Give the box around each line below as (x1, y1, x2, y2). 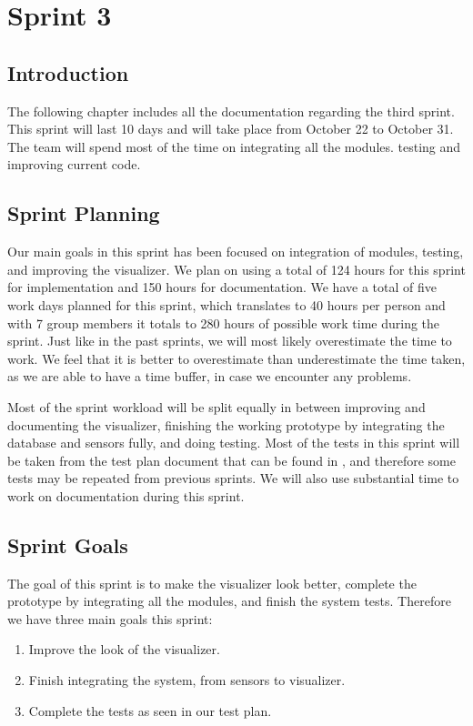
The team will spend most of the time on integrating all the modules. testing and (7, 136, 461, 156)
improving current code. (7, 155, 141, 174)
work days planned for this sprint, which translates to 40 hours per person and (7, 295, 446, 314)
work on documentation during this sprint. (7, 486, 245, 505)
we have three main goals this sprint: (7, 609, 213, 628)
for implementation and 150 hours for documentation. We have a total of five (7, 277, 437, 297)
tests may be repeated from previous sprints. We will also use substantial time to (7, 469, 459, 488)
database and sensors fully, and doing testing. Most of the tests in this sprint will (7, 433, 460, 452)
